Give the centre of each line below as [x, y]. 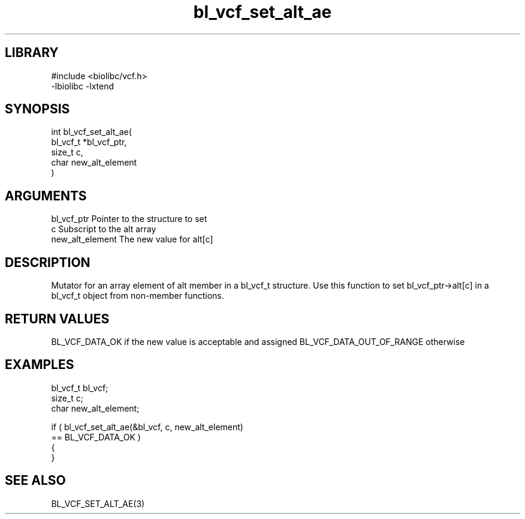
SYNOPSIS [37, 109]
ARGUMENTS [46, 196]
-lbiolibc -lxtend [83, 86]
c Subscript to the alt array [104, 229]
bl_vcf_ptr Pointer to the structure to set [129, 219]
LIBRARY [32, 53]
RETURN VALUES [57, 319]
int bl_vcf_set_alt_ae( [91, 132]
